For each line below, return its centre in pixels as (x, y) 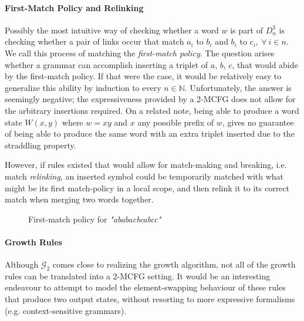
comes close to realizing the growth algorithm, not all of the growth (174, 264)
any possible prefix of (176, 122)
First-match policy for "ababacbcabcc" (95, 219)
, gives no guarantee (258, 122)
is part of (246, 30)
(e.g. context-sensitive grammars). (66, 310)
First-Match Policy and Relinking (74, 7)
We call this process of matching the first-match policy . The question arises (140, 53)
